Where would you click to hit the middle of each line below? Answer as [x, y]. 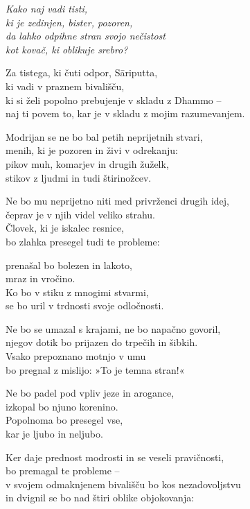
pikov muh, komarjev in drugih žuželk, [87, 163]
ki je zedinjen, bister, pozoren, [69, 22]
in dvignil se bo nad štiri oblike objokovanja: [100, 498]
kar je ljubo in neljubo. [54, 434]
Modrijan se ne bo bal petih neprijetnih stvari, [104, 136]
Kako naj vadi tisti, [47, 8]
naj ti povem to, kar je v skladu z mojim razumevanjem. [125, 113]
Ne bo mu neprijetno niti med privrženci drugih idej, [117, 201]
